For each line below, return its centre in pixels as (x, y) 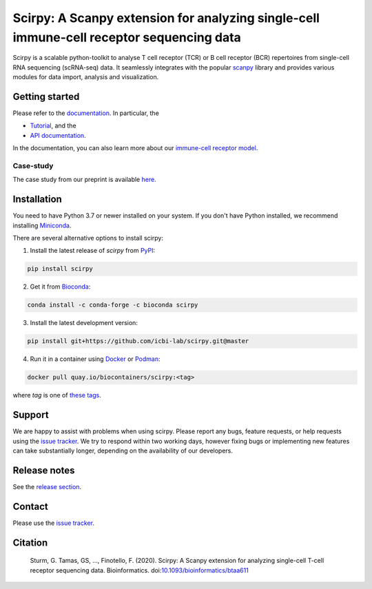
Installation (37, 199)
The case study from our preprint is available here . (84, 180)
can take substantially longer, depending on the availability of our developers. (123, 451)
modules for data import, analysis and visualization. (86, 77)
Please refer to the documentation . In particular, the (86, 113)
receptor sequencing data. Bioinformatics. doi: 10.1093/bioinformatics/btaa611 (139, 570)
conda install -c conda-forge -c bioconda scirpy (113, 305)
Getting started (46, 96)
